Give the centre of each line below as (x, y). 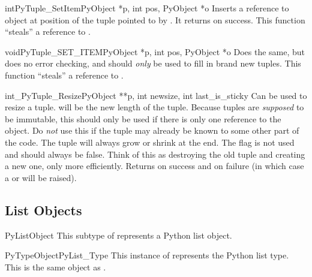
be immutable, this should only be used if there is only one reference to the (143, 118)
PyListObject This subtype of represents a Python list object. (118, 235)
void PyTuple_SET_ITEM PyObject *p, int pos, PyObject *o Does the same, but (155, 51)
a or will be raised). (41, 177)
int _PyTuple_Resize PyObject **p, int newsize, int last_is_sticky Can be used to (156, 95)
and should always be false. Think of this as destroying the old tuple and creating (155, 154)
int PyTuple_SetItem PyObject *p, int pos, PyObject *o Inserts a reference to (147, 8)
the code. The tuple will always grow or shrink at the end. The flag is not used (150, 142)
